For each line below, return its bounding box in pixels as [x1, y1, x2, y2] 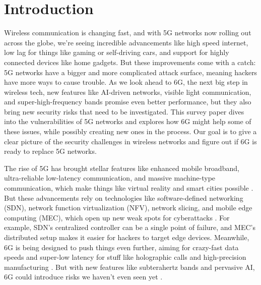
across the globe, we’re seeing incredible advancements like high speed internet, [4, 37, 248, 47]
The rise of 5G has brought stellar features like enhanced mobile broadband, [4, 162, 239, 173]
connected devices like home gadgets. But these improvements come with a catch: [4, 56, 256, 67]
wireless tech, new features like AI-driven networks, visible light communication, [4, 86, 251, 97]
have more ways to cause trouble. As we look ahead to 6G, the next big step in [4, 77, 248, 87]
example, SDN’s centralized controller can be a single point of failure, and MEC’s [4, 222, 255, 233]
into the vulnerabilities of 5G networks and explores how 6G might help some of [4, 116, 251, 127]
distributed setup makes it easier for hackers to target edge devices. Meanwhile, [4, 232, 249, 242]
